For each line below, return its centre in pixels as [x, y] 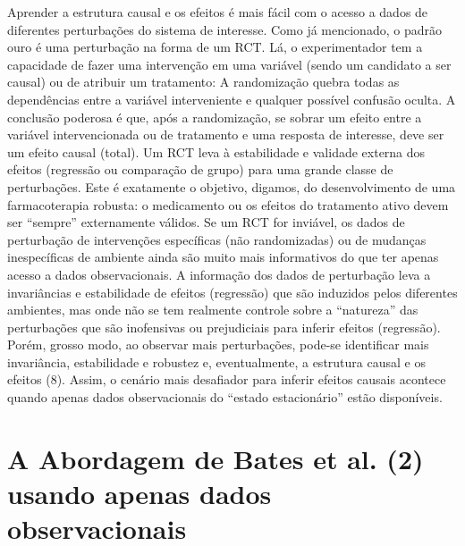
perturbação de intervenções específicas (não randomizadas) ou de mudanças [217, 239]
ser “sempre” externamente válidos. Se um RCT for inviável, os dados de [206, 222]
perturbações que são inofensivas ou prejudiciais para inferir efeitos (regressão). [224, 327]
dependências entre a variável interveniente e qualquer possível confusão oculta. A [232, 99]
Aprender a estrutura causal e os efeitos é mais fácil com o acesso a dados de [218, 12]
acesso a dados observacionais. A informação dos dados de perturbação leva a [219, 274]
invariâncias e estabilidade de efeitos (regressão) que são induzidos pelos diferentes [232, 292]
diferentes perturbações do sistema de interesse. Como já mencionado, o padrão [224, 29]
